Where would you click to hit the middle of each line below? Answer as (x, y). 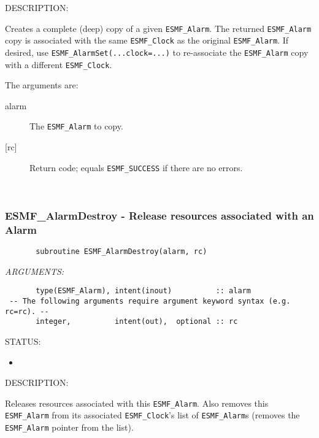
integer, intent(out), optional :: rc (137, 322)
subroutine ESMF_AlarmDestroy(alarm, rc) (121, 252)
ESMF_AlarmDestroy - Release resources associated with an (159, 215)
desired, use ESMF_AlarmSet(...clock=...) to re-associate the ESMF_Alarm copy (157, 52)
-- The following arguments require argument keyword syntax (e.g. (150, 301)
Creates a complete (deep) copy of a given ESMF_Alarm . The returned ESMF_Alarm (158, 28)
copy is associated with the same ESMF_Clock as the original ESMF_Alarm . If (147, 40)
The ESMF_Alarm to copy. (76, 126)
